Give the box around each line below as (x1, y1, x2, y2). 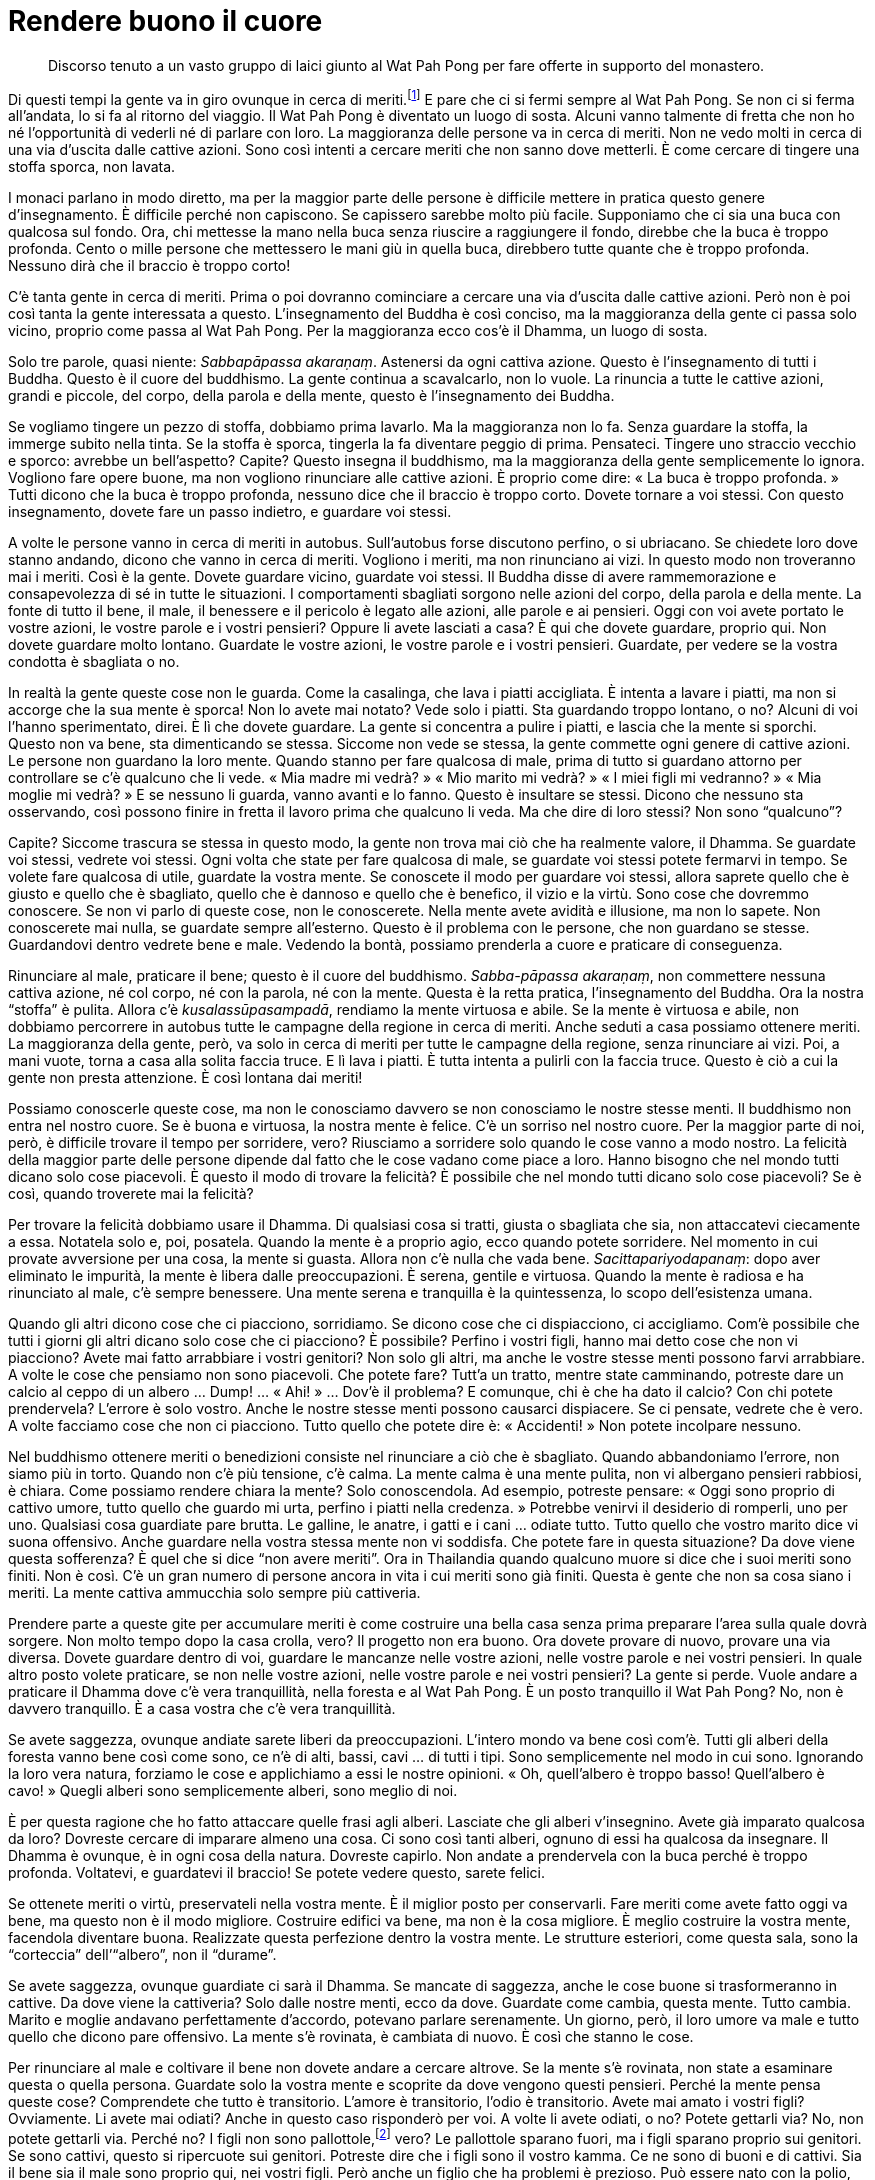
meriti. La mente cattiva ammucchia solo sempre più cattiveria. (8, 1584, 421, 1602)
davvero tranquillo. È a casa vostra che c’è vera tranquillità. (8, 1700, 396, 1718)
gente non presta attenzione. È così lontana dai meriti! (8, 1069, 363, 1087)
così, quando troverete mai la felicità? (8, 1185, 254, 1203)
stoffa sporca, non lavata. (8, 158, 176, 176)
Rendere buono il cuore (8, 4, 323, 38)
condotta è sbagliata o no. (8, 653, 180, 671)
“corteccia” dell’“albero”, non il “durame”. (8, 1946, 277, 1964)
